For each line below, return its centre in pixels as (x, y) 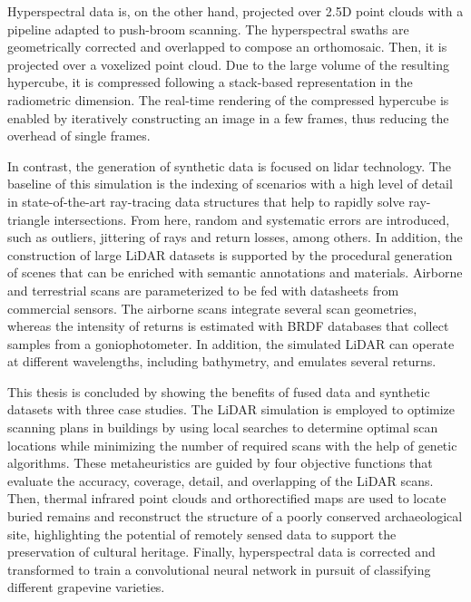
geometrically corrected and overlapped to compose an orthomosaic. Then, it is (227, 47)
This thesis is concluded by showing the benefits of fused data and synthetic (219, 391)
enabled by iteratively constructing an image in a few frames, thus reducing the (228, 117)
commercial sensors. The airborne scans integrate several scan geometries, (212, 308)
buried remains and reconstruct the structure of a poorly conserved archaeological (235, 516)
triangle (29, 219)
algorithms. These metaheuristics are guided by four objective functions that (220, 463)
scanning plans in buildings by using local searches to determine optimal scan (223, 427)
